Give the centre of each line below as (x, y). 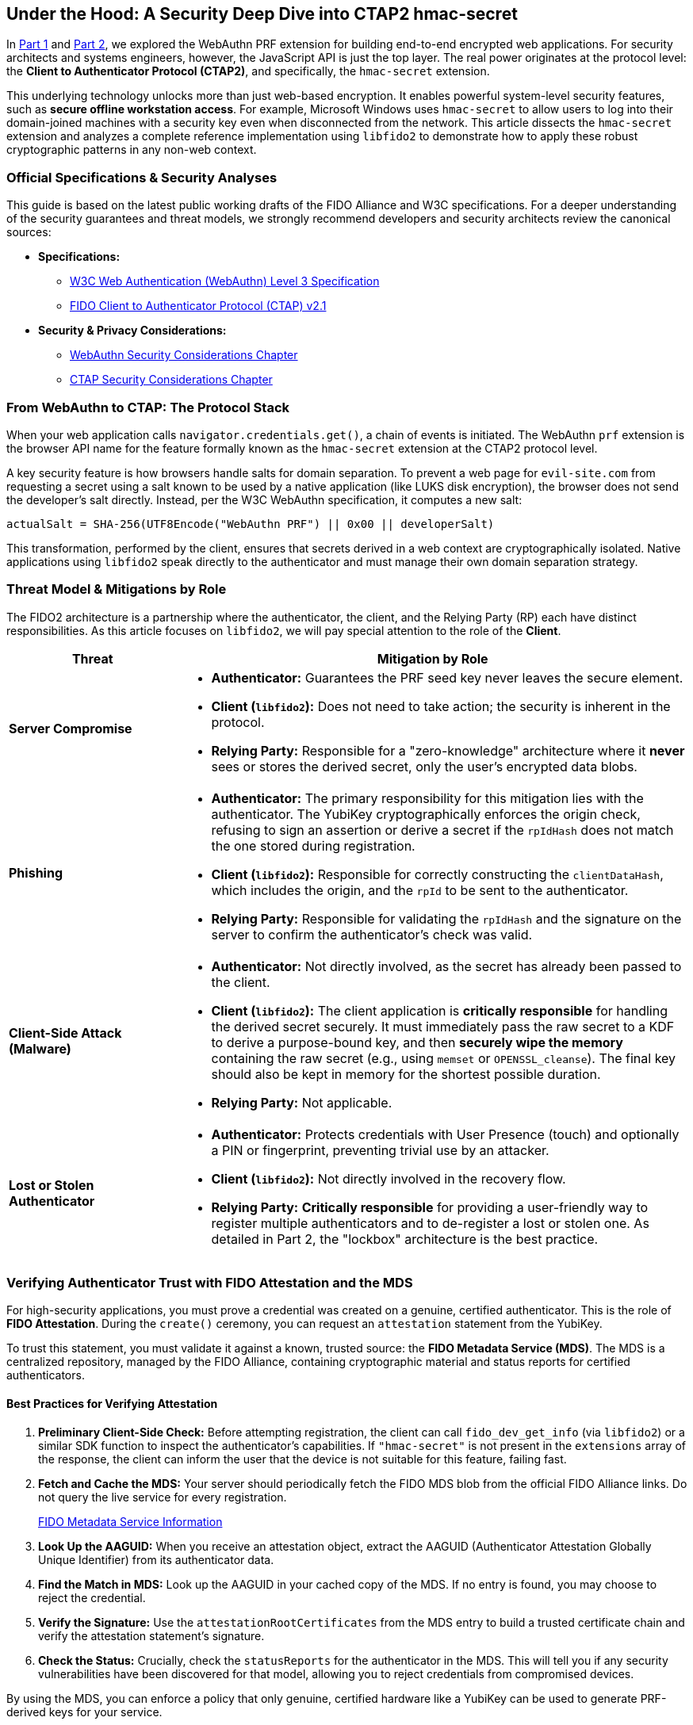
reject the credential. (92, 1597)
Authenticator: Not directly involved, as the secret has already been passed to (446, 966)
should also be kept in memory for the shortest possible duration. (406, 1074)
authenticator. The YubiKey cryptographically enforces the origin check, (426, 814)
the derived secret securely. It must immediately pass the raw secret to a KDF (443, 1026)
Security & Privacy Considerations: (132, 331)
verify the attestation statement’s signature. (151, 1635)
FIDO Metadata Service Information (130, 1521)
